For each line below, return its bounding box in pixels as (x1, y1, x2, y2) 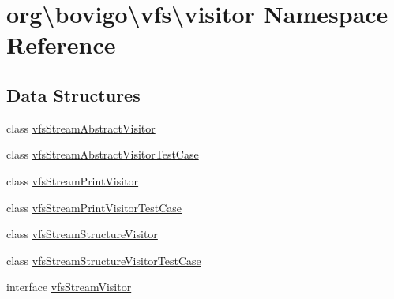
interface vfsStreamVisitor (6, 278, 132, 295)
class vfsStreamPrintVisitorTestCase (6, 199, 182, 215)
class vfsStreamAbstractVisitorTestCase (6, 146, 199, 163)
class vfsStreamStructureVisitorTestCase (6, 252, 201, 268)
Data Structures (6, 82, 141, 107)
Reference (6, 28, 116, 61)
